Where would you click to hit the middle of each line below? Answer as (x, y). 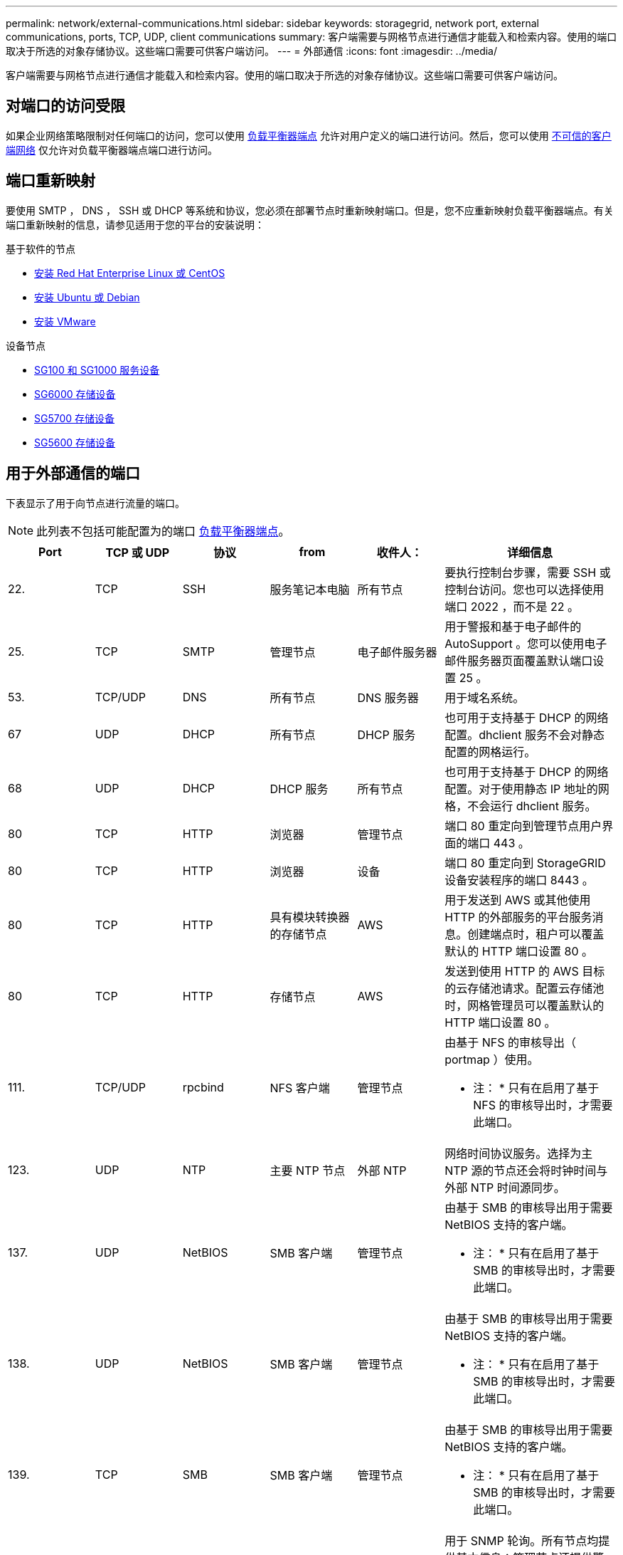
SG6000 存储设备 (75, 394)
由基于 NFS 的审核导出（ (510, 1042)
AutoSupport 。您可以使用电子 (526, 643)
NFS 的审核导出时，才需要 (543, 1105)
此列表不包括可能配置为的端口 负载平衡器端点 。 (163, 531)
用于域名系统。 (485, 697)
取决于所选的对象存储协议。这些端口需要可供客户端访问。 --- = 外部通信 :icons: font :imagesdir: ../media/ (252, 51)
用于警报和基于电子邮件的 (513, 626)
